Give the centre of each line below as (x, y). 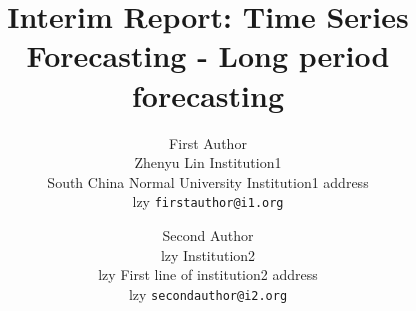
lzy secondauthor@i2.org (208, 293)
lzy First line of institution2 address (208, 274)
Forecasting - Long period (208, 55)
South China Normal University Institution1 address (208, 181)
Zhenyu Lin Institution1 (208, 162)
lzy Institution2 (208, 254)
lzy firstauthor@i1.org (208, 201)
